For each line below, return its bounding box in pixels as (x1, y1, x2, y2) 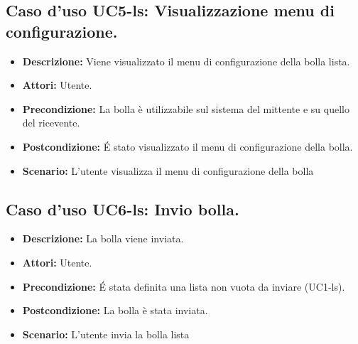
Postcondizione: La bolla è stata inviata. (22, 303, 208, 318)
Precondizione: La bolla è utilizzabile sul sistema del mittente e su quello (22, 101, 349, 116)
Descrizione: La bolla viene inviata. (22, 231, 184, 246)
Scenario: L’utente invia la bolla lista (22, 326, 190, 341)
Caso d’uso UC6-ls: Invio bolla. (6, 198, 239, 220)
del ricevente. (22, 115, 80, 130)
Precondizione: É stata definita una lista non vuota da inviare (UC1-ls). (22, 279, 345, 294)
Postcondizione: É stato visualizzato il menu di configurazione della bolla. (22, 139, 353, 154)
